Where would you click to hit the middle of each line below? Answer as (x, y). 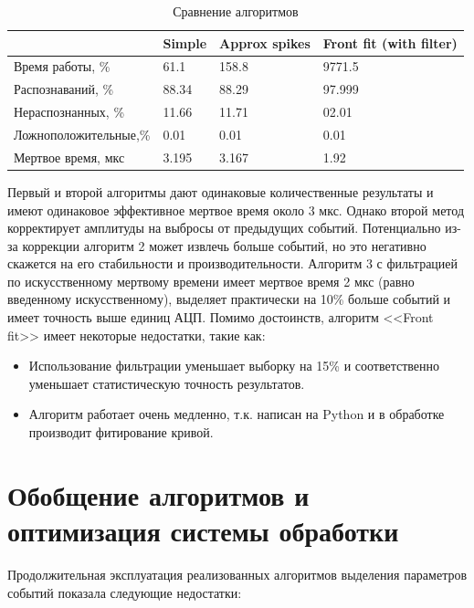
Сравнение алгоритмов (236, 11)
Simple (185, 42)
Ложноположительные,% (82, 134)
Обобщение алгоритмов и (158, 494)
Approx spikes (265, 42)
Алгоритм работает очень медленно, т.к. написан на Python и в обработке (237, 414)
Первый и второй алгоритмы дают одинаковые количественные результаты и (221, 191)
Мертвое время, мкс (69, 157)
